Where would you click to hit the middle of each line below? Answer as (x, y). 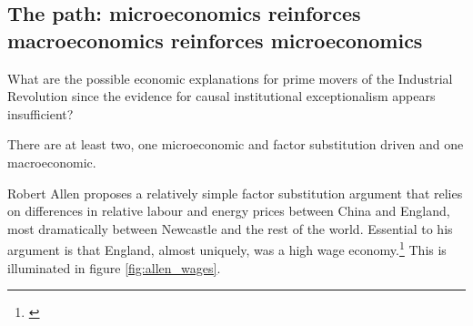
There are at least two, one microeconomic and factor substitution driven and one (236, 144)
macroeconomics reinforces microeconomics (215, 40)
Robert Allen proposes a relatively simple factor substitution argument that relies (235, 193)
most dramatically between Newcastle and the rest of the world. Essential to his (230, 228)
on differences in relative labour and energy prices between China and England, (229, 211)
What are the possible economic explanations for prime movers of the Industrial (230, 78)
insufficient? (40, 113)
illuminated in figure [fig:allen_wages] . (114, 267)
